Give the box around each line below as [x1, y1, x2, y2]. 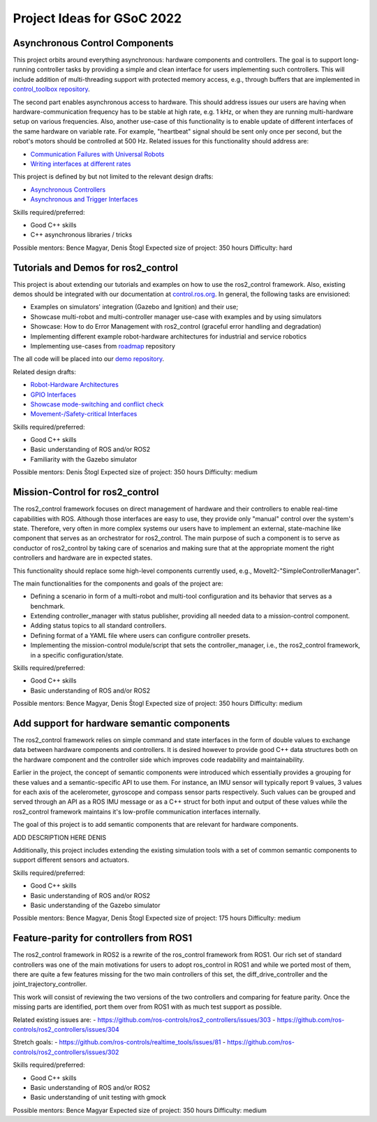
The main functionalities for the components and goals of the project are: [13, 579, 223, 588]
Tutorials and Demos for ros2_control [13, 262, 178, 274]
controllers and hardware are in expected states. [13, 553, 153, 562]
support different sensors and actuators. [13, 855, 129, 864]
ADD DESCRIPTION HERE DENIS [13, 833, 107, 841]
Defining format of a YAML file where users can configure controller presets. [30, 631, 251, 639]
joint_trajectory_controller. [13, 980, 87, 988]
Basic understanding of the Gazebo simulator [30, 901, 161, 909]
